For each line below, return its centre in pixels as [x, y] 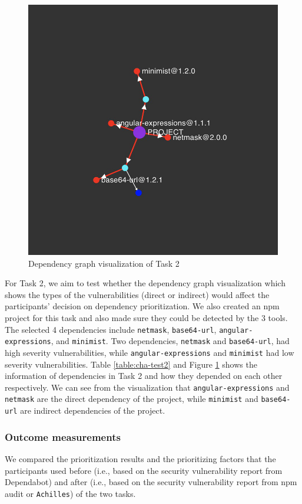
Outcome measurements [63, 436]
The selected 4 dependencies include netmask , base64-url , [111, 329]
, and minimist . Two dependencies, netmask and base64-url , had [170, 341]
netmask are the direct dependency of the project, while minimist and [132, 399]
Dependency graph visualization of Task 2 [104, 263]
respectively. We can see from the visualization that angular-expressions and [147, 387]
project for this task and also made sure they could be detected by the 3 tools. [146, 317]
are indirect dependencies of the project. [93, 410]
